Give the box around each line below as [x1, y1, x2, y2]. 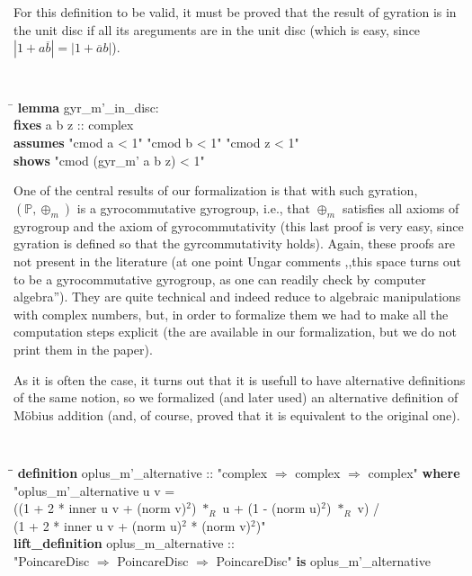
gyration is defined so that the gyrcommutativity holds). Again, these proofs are [13, 234, 455, 253]
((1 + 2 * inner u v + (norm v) [13, 499, 187, 517]
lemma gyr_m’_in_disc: [17, 97, 159, 116]
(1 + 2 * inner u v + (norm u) [13, 516, 183, 535]
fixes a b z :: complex [13, 115, 134, 134]
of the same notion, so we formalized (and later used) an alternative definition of [13, 388, 459, 407]
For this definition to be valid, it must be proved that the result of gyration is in [13, 3, 457, 21]
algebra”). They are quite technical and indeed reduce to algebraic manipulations [13, 287, 461, 306]
